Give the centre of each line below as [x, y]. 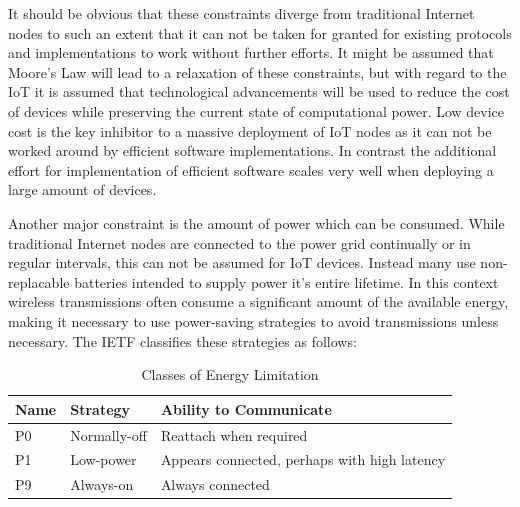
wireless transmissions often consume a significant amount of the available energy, [258, 301]
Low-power [103, 459]
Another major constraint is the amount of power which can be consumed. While [256, 222]
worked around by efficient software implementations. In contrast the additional [252, 150]
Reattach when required [234, 434]
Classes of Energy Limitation [230, 374]
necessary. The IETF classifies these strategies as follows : [182, 340]
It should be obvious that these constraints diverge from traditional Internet [241, 13]
